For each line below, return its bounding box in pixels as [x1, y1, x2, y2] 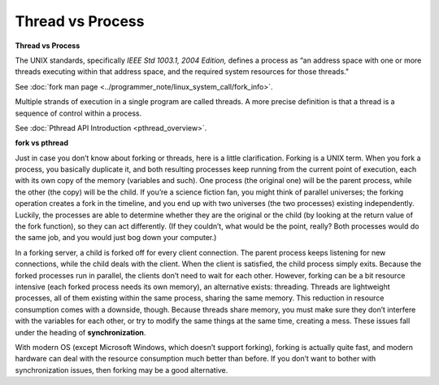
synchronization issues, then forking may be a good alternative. [15, 365, 228, 374]
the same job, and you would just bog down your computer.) [15, 233, 217, 243]
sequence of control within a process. [15, 108, 142, 118]
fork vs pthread [15, 138, 69, 148]
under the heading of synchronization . [15, 327, 146, 337]
